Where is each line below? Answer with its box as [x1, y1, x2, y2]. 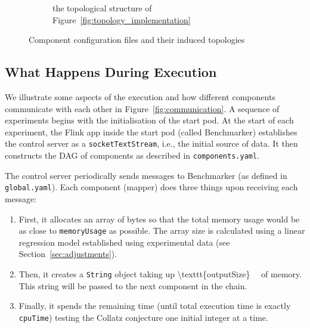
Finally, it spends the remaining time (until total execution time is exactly [18, 299, 291, 312]
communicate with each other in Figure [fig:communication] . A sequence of [5, 102, 280, 115]
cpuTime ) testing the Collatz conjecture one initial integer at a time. [18, 311, 268, 323]
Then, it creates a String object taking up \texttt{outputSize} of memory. [18, 267, 302, 280]
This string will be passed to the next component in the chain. [18, 279, 247, 292]
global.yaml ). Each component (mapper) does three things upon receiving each [5, 181, 298, 193]
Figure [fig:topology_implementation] [52, 13, 191, 26]
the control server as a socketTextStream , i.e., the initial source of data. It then [5, 137, 298, 150]
